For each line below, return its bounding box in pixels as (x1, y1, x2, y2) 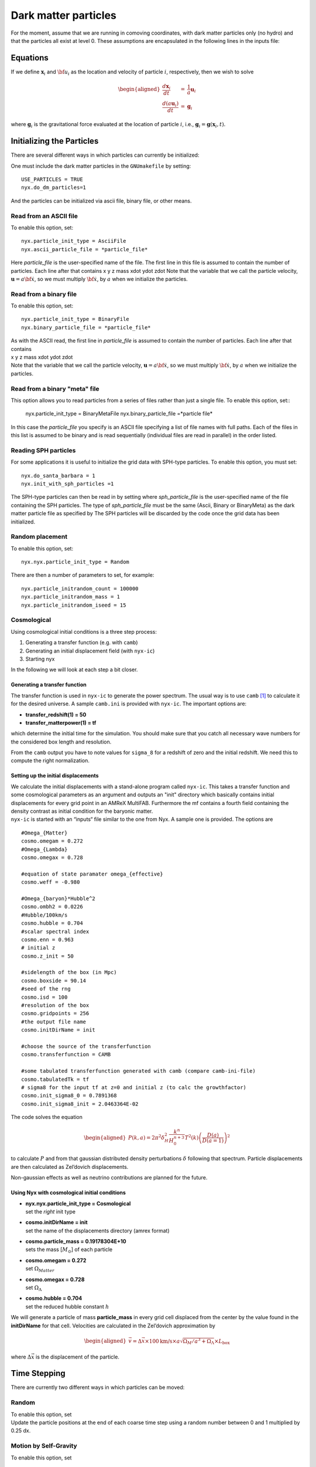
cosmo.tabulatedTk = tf (21, 1076, 90, 1083)
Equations (11, 53, 49, 63)
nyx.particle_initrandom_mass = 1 (21, 593, 120, 600)
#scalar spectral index (21, 928, 90, 935)
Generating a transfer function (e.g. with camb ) (25, 639, 138, 646)
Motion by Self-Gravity (11, 1442, 77, 1450)
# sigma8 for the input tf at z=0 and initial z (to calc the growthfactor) (21, 1084, 247, 1091)
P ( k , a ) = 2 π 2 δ (128, 1133, 165, 1141)
